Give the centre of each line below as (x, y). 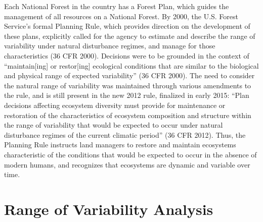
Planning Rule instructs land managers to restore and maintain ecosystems (120, 145)
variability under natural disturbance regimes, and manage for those (110, 46)
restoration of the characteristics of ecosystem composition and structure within (128, 115)
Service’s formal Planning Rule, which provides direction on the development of (127, 26)
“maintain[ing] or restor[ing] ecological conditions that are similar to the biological (131, 65)
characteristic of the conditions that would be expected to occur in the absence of (130, 154)
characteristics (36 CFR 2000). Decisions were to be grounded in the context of (127, 55)
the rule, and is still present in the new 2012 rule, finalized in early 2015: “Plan (127, 95)
